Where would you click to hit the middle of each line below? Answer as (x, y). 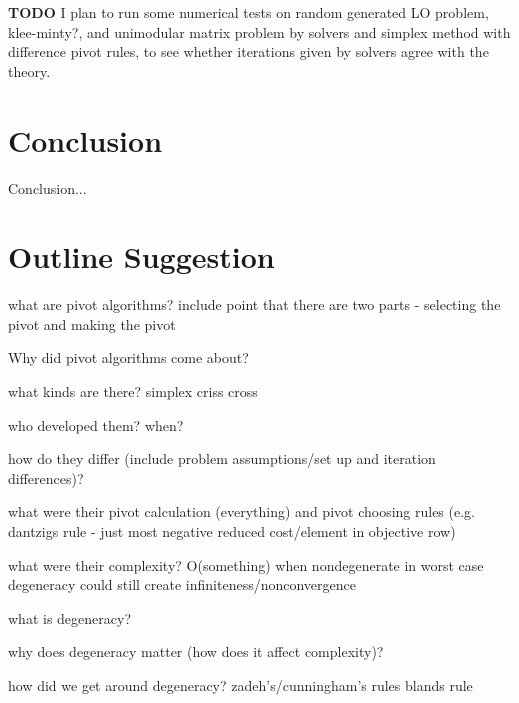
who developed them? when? (96, 424)
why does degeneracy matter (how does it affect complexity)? (196, 651)
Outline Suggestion (141, 256)
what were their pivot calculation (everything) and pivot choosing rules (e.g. (241, 511)
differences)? (46, 477)
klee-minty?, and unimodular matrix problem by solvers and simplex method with (259, 31)
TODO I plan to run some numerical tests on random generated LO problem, (248, 12)
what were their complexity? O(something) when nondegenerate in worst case (246, 564)
